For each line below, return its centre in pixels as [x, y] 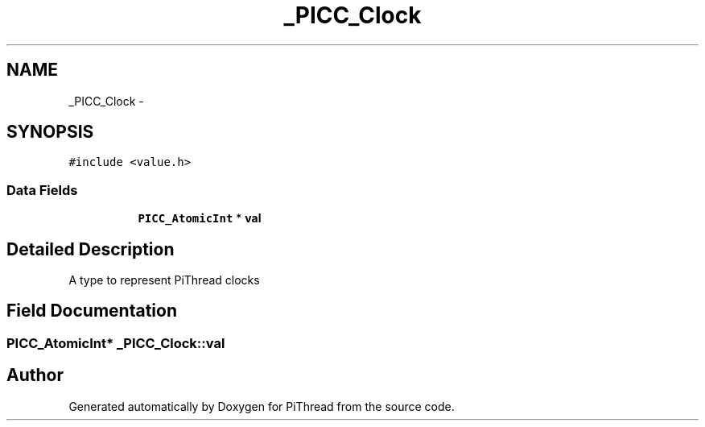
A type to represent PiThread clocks [164, 280]
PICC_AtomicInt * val [200, 218]
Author [35, 375]
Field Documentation [92, 311]
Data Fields [42, 190]
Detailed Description [91, 249]
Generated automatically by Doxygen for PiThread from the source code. [262, 406]
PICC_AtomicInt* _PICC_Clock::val [116, 343]
